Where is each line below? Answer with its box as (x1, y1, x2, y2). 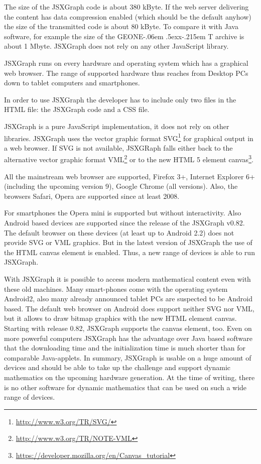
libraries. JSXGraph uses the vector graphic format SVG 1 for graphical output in (4, 131, 253, 143)
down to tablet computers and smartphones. (4, 77, 140, 88)
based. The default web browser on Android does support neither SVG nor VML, (4, 303, 254, 313)
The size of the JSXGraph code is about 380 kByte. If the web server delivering (4, 2, 249, 12)
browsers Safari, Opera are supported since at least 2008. (4, 190, 180, 201)
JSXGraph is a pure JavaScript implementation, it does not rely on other (4, 121, 229, 131)
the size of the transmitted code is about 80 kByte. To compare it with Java (4, 21, 238, 32)
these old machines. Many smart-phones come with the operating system (4, 283, 228, 294)
